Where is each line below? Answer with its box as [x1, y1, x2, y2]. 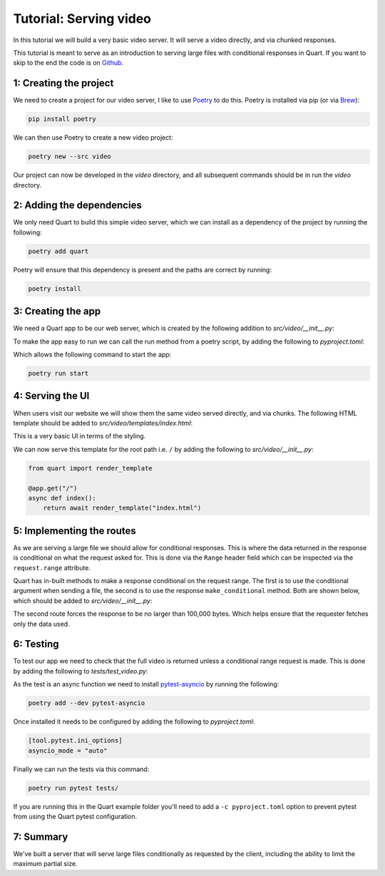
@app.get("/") [28, 484, 78, 492]
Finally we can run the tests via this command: [13, 765, 150, 773]
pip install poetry [28, 115, 96, 123]
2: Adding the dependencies [13, 200, 142, 212]
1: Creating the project [13, 77, 114, 89]
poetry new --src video [28, 153, 112, 160]
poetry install [28, 284, 81, 292]
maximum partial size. [13, 860, 78, 868]
